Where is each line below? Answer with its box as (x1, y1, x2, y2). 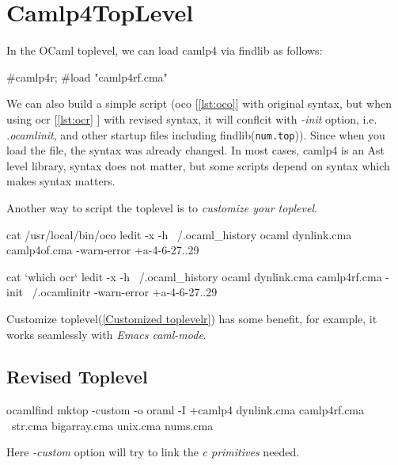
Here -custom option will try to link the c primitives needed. (6, 444, 300, 460)
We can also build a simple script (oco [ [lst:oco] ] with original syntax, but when (6, 95, 392, 112)
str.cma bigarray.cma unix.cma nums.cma (11, 417, 214, 433)
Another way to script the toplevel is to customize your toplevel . (6, 199, 317, 215)
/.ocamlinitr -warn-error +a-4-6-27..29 (32, 284, 218, 300)
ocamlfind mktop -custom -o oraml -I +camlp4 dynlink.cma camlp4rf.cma (6, 402, 365, 418)
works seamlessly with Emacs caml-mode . (6, 326, 207, 342)
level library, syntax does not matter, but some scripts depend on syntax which (6, 157, 390, 173)
